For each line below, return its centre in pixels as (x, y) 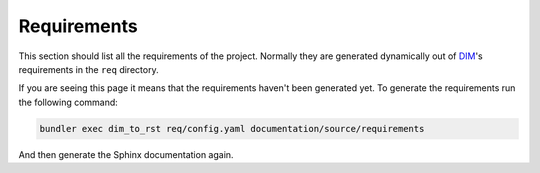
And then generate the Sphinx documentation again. (126, 154)
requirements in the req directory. (88, 69)
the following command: (68, 102)
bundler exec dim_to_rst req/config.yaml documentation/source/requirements (232, 128)
